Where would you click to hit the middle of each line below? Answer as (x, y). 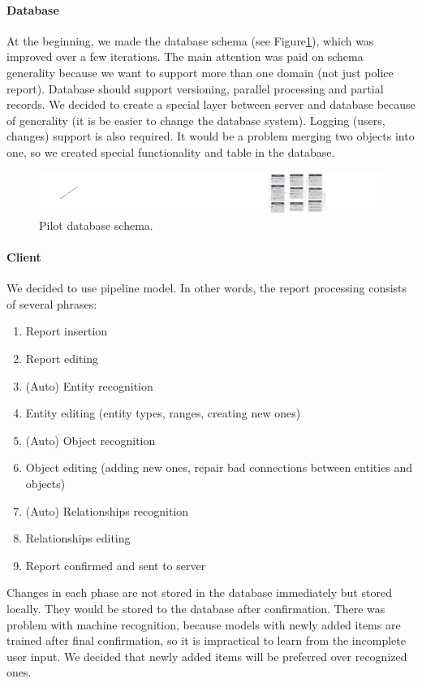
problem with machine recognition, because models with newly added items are (204, 624)
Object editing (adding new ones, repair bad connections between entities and (219, 467)
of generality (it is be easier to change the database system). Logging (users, (196, 120)
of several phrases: (52, 303)
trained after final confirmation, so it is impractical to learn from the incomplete (206, 640)
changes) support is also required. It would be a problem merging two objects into (211, 136)
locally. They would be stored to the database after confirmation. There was (196, 608)
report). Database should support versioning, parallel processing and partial (195, 88)
